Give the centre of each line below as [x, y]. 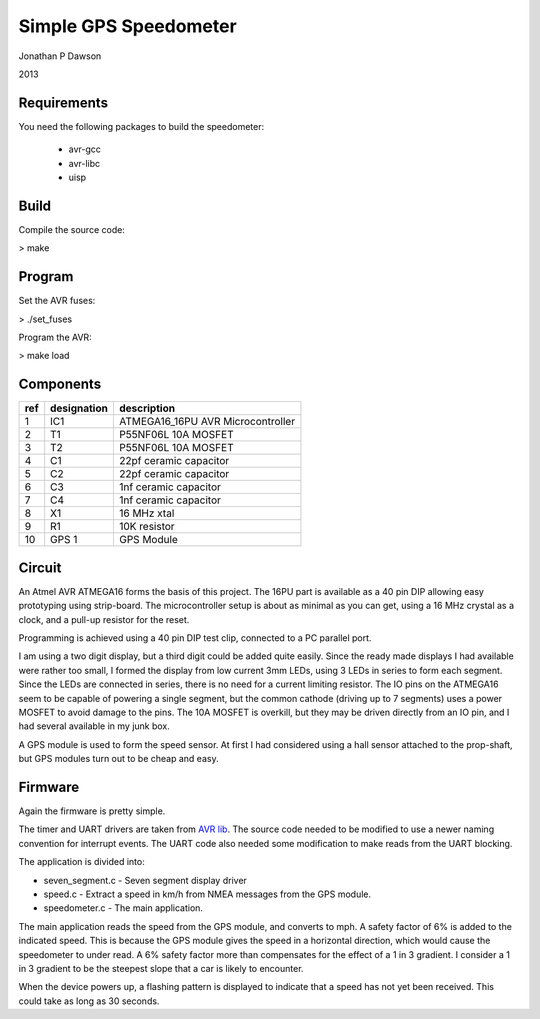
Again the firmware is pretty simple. [92, 811]
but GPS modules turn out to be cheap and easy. [118, 759]
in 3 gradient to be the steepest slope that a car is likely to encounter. [161, 968]
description [146, 408]
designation [79, 408]
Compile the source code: [71, 229]
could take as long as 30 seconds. [89, 1001]
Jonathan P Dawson [60, 56]
